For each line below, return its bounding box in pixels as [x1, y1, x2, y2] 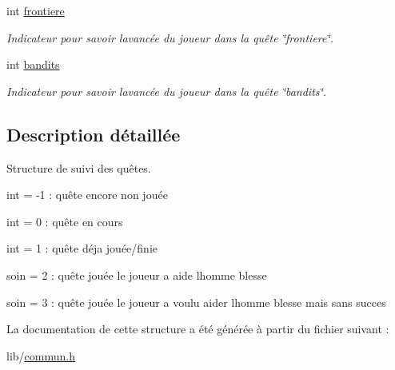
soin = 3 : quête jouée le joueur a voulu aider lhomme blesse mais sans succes [6, 293, 386, 310]
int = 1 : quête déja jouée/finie [6, 240, 158, 257]
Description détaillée [6, 121, 181, 146]
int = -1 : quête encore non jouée [6, 186, 168, 203]
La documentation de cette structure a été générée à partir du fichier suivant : [6, 320, 389, 337]
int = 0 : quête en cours [6, 213, 123, 229]
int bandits [6, 56, 60, 73]
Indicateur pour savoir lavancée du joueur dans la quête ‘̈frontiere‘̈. [6, 29, 334, 46]
